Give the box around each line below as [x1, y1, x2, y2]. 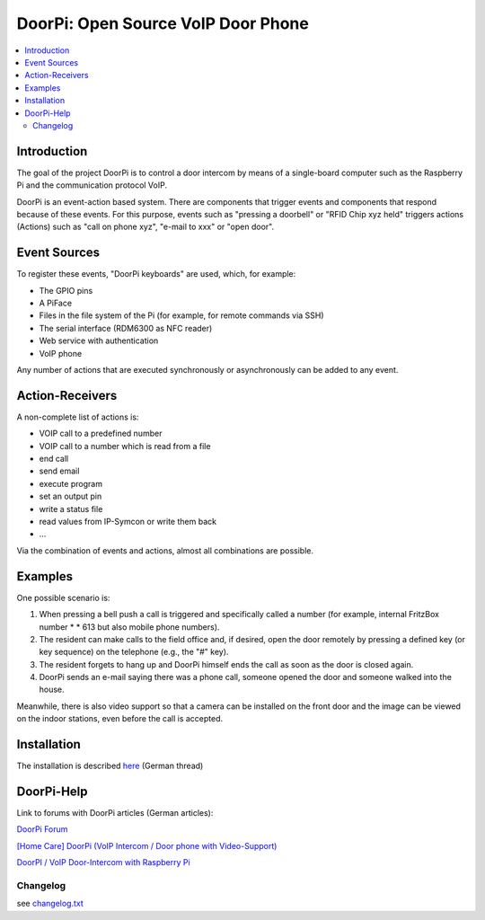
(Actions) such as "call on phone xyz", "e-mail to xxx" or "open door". [16, 221, 274, 233]
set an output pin [39, 491, 102, 502]
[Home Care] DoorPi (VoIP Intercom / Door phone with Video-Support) [16, 840, 278, 851]
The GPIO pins [39, 285, 93, 296]
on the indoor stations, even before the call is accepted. [16, 713, 224, 724]
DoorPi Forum [16, 824, 68, 835]
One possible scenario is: [16, 592, 110, 603]
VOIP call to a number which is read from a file [39, 440, 211, 451]
